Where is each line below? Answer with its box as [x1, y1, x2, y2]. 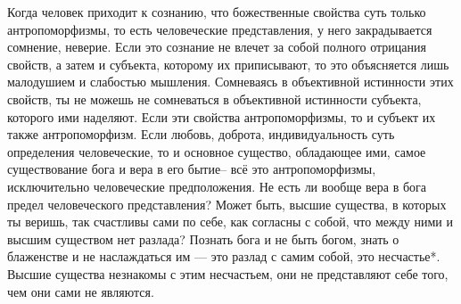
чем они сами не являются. [7, 282, 154, 300]
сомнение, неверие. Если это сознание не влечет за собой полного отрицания [7, 37, 426, 56]
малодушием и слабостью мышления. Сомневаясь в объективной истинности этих [7, 72, 454, 91]
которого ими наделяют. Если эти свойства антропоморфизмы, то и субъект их [7, 107, 436, 126]
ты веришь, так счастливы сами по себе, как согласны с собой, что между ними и [7, 212, 453, 231]
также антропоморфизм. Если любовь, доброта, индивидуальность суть [7, 125, 395, 144]
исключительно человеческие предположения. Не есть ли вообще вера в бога [7, 177, 427, 195]
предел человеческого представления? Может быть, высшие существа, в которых [7, 194, 447, 213]
